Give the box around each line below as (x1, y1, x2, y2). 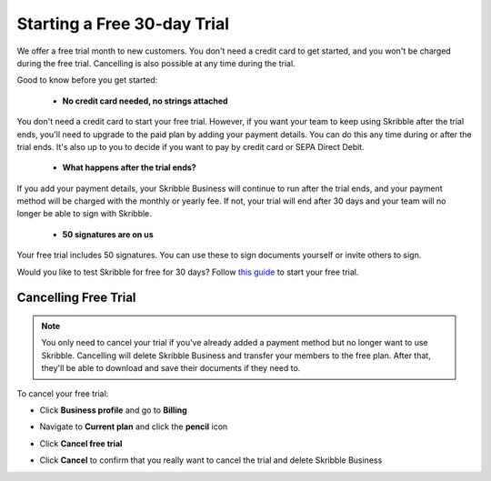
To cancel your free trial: (16, 387, 109, 399)
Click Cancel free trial (39, 437, 123, 449)
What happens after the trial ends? (62, 162, 197, 173)
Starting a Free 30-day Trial (16, 14, 230, 34)
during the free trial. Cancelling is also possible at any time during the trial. (16, 57, 296, 68)
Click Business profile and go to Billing (39, 405, 187, 416)
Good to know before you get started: (16, 75, 158, 85)
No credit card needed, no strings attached (62, 95, 228, 106)
